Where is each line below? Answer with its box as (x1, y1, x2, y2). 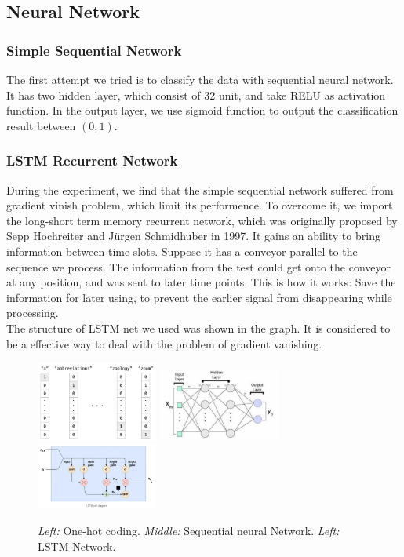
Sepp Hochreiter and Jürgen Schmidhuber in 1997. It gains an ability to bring (6, 228, 380, 244)
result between (6, 117, 76, 133)
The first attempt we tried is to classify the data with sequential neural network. (6, 71, 394, 87)
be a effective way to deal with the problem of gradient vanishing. (6, 335, 322, 351)
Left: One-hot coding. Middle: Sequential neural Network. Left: (38, 522, 340, 539)
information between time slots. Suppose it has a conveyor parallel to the (6, 242, 358, 259)
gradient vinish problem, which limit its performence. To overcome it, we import (6, 197, 393, 213)
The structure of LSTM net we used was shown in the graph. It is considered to (6, 319, 391, 336)
